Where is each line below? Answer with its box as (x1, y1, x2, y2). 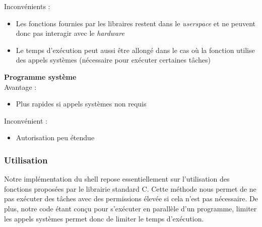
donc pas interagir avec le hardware (16, 28, 124, 38)
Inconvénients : (4, 1, 50, 11)
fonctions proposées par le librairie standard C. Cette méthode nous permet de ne (4, 183, 256, 194)
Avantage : (4, 81, 37, 92)
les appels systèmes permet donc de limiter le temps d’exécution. (4, 213, 204, 223)
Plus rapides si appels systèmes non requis (16, 98, 147, 109)
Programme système (4, 71, 77, 82)
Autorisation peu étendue (16, 132, 95, 143)
